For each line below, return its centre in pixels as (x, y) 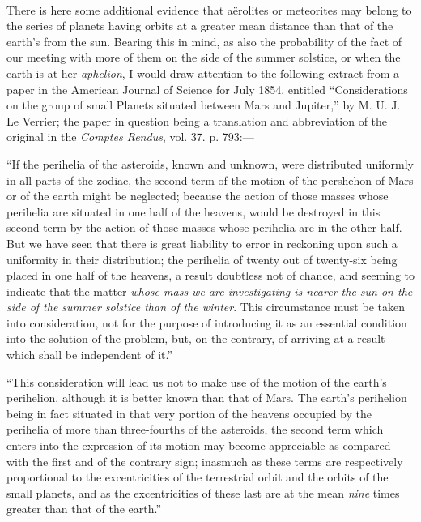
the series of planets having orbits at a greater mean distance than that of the (200, 26)
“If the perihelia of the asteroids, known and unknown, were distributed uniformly (210, 163)
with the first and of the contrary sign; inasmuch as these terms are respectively (205, 461)
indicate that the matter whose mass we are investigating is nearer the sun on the (210, 291)
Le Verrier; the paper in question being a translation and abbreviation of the (197, 120)
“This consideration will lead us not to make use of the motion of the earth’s (197, 381)
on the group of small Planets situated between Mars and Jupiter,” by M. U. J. (204, 105)
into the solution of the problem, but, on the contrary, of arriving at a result (196, 338)
